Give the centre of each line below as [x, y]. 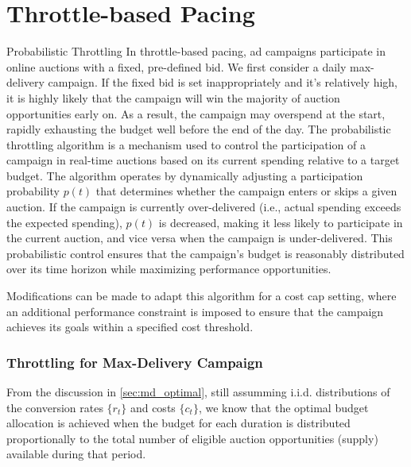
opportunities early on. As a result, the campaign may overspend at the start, [196, 113]
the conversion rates [55, 407]
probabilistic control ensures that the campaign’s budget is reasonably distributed [205, 253]
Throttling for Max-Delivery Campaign [135, 362]
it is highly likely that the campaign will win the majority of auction [173, 97]
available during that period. [76, 454]
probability [33, 191]
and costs [153, 407]
